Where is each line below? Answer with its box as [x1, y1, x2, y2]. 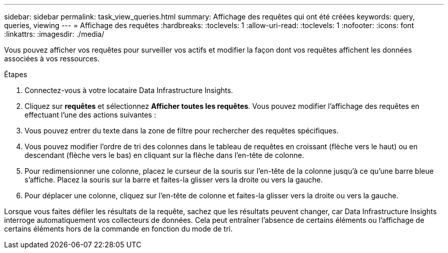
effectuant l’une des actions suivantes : [25, 110, 156, 119]
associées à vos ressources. [4, 54, 100, 63]
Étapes [4, 70, 28, 79]
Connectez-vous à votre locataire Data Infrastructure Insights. [25, 86, 233, 95]
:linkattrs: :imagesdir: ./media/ [4, 30, 104, 38]
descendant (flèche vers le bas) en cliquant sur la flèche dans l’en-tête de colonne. [25, 151, 304, 159]
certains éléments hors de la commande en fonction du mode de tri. [4, 224, 233, 233]
